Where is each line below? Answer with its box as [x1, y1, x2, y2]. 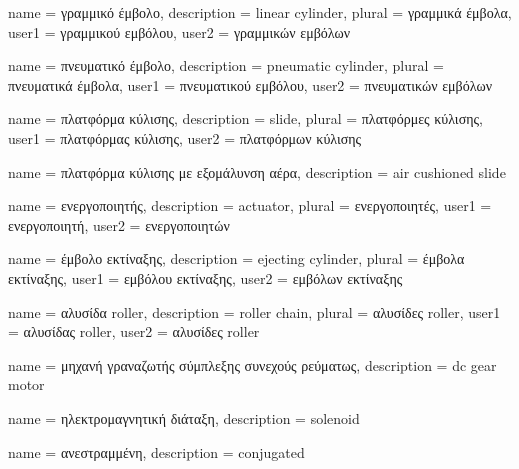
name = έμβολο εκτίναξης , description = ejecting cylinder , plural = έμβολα [8, 248, 465, 269]
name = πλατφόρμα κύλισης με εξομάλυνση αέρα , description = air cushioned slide [8, 161, 506, 182]
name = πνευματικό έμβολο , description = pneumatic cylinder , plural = [8, 55, 444, 76]
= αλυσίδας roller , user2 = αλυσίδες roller [8, 321, 260, 342]
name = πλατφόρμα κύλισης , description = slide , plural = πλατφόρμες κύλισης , [8, 108, 483, 129]
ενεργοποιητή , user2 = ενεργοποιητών [8, 214, 230, 235]
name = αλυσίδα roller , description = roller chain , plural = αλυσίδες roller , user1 [8, 301, 501, 322]
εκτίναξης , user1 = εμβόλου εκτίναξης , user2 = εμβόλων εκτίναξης [8, 267, 403, 288]
